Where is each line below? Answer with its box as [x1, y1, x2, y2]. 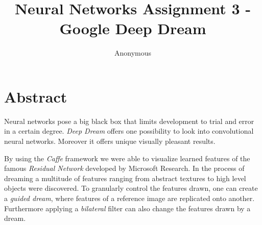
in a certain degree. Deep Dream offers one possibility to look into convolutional [4, 126, 254, 136]
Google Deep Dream [59, 18, 206, 39]
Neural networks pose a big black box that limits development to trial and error [4, 115, 254, 126]
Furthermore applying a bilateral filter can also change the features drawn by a [4, 203, 251, 213]
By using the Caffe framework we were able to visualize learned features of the [4, 153, 250, 163]
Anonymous [114, 47, 152, 58]
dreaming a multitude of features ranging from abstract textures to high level [4, 172, 246, 183]
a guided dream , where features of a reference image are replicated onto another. [4, 193, 255, 203]
